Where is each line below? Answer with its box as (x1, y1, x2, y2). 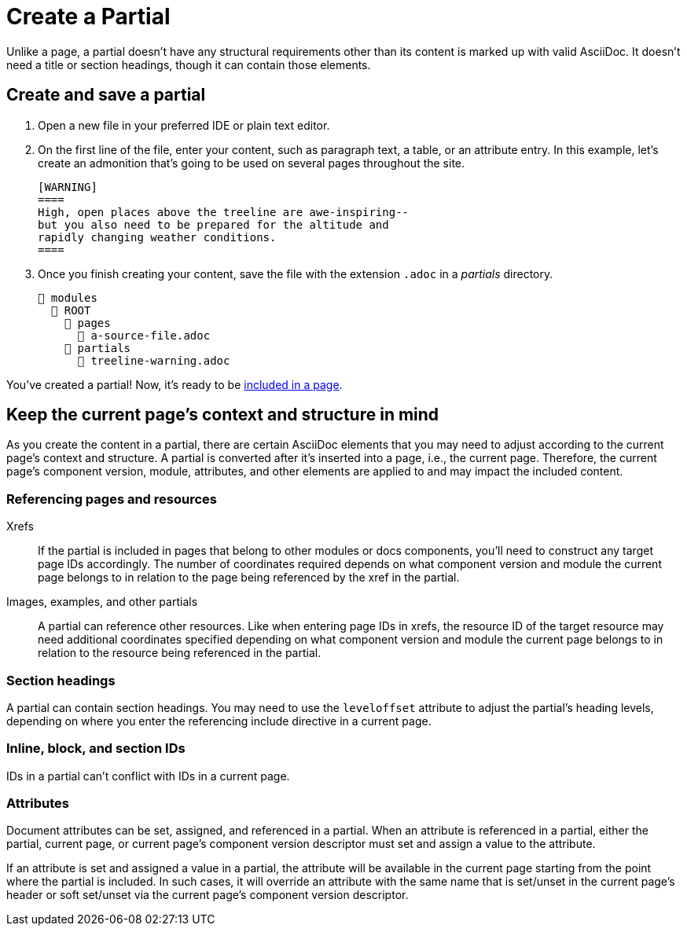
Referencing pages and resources (6, 490, 217, 507)
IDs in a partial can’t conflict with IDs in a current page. (6, 769, 290, 783)
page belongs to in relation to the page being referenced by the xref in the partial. (38, 571, 460, 585)
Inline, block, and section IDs (6, 740, 186, 757)
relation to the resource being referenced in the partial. (38, 646, 321, 660)
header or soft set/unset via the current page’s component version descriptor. (6, 888, 409, 902)
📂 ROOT (50, 303, 91, 317)
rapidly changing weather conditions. (38, 230, 277, 244)
